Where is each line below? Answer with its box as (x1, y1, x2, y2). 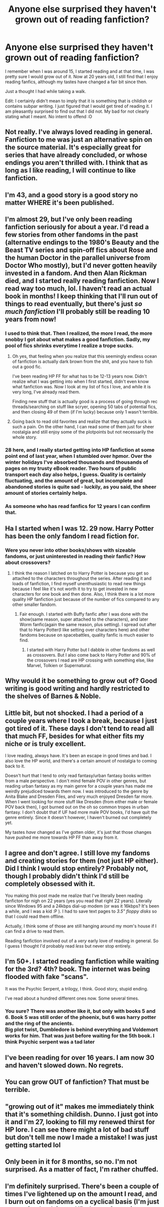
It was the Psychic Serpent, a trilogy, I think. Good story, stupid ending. (5, 985, 148, 991)
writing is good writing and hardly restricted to (5, 684, 150, 693)
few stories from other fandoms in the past (5, 230, 139, 239)
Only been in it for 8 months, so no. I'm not (5, 1158, 137, 1166)
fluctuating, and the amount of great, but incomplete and (5, 477, 143, 484)
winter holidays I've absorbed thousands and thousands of (5, 459, 148, 466)
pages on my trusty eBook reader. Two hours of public (5, 465, 137, 472)
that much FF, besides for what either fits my (5, 732, 144, 740)
